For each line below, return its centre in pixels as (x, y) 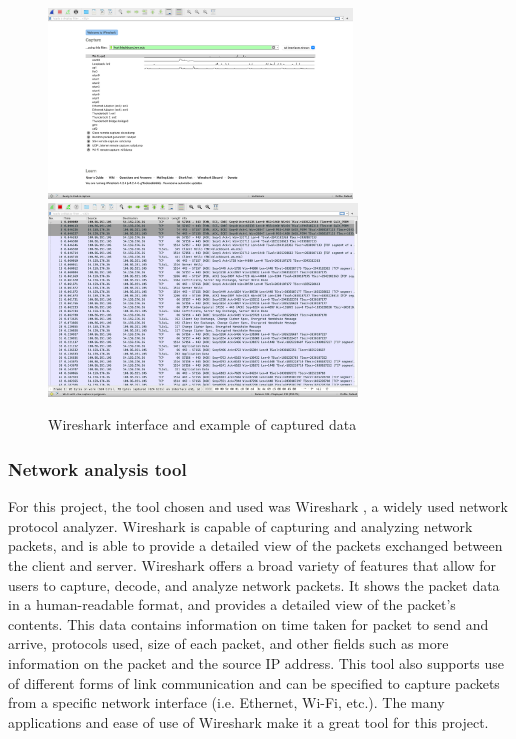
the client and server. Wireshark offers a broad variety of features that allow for (252, 565)
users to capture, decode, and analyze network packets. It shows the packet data (254, 584)
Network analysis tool (97, 468)
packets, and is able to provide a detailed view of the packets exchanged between (255, 545)
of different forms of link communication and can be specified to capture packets (254, 682)
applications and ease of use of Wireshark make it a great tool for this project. (248, 721)
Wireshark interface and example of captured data (202, 424)
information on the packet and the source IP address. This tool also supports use (256, 662)
